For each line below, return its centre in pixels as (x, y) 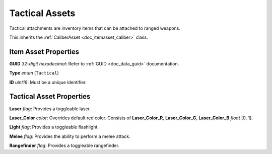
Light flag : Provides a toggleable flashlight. (54, 127)
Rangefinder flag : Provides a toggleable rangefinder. (64, 145)
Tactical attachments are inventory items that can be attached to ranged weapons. (95, 28)
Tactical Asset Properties (50, 96)
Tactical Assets (42, 13)
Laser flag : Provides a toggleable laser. (50, 109)
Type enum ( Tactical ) (34, 73)
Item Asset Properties (44, 52)
